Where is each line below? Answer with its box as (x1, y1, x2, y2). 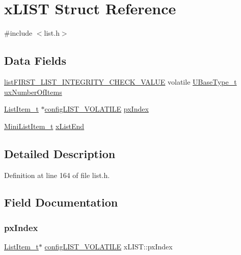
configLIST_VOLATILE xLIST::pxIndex (44, 241, 173, 252)
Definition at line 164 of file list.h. (4, 169, 110, 180)
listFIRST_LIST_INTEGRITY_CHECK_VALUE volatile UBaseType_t (4, 76, 237, 87)
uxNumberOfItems (4, 86, 62, 97)
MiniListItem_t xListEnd (4, 120, 85, 131)
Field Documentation (4, 194, 118, 210)
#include (4, 28, 33, 38)
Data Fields (4, 53, 67, 68)
